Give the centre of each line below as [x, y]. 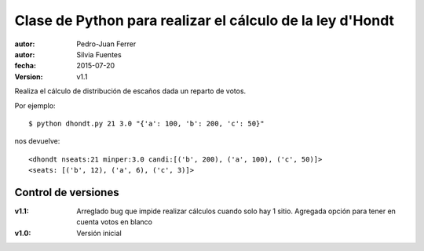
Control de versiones [67, 192]
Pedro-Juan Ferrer [106, 44]
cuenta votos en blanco [115, 222]
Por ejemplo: [35, 105]
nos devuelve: [37, 141]
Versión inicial [99, 233]
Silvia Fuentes [99, 54]
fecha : [26, 66]
